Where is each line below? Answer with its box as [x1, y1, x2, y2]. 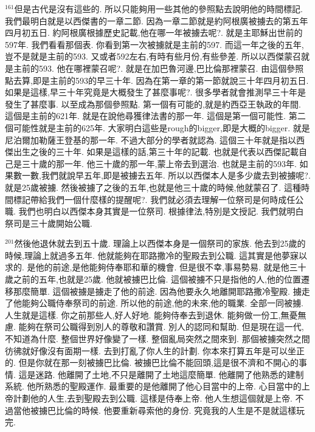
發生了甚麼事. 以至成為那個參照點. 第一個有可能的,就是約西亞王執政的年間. [5, 97, 301, 110]
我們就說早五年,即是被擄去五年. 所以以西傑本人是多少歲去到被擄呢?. [41, 169, 311, 182]
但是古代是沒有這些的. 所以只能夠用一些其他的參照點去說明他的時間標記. [14, 2, 303, 15]
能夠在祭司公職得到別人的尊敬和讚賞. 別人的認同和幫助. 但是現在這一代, [18, 320, 304, 333]
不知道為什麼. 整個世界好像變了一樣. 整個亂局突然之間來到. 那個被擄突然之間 [5, 332, 310, 345]
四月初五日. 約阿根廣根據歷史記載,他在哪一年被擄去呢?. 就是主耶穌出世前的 [5, 26, 303, 39]
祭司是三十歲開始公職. [5, 216, 92, 229]
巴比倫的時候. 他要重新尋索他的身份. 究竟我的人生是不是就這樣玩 [47, 403, 305, 416]
